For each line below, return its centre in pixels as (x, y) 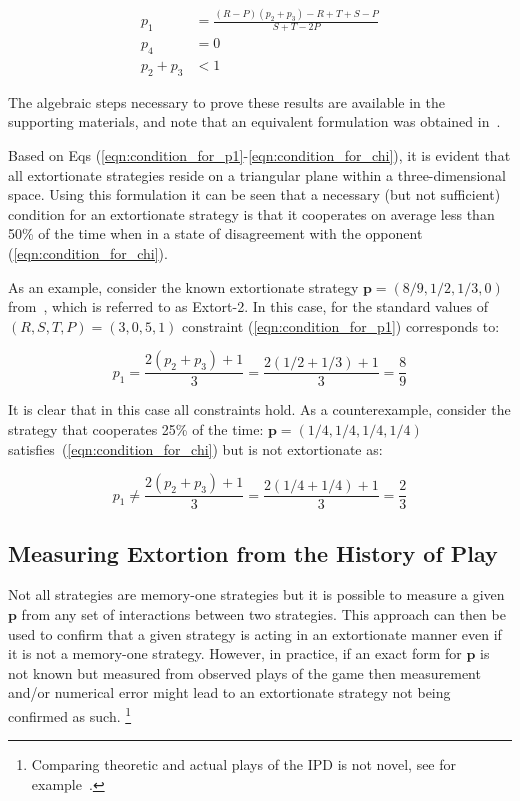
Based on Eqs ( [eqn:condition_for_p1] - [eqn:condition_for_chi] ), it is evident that (259, 155)
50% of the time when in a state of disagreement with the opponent (215, 233)
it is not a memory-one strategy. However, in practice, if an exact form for (235, 653)
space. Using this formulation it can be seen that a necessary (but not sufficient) (254, 194)
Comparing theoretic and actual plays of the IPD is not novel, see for (244, 764)
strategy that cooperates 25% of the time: (136, 428)
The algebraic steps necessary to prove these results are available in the (226, 101)
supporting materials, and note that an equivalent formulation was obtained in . (254, 121)
